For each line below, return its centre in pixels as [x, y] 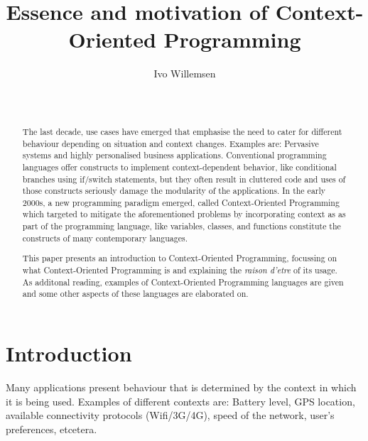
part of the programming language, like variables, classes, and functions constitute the [182, 226]
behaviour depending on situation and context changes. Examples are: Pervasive [171, 143]
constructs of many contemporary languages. [105, 238]
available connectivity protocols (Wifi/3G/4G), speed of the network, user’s [170, 415]
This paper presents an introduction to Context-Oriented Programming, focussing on [180, 258]
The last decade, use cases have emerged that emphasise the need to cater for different [182, 131]
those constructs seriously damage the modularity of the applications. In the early [174, 191]
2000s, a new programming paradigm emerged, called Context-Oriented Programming [181, 202]
